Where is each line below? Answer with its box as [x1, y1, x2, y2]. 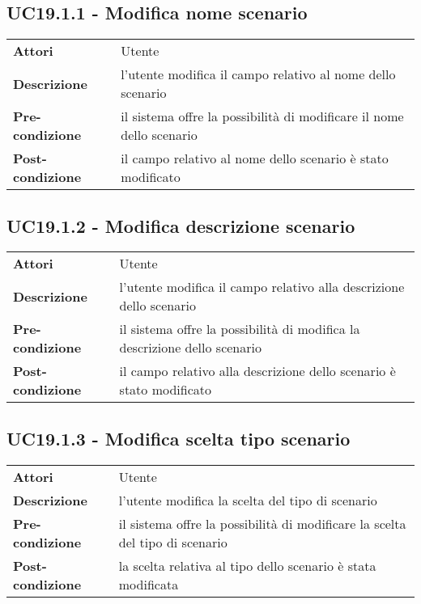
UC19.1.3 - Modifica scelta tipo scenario [6, 425, 351, 450]
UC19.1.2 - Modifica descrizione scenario [6, 213, 355, 238]
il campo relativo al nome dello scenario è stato [121, 149, 389, 168]
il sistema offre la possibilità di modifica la [119, 319, 360, 339]
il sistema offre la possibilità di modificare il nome [121, 107, 404, 126]
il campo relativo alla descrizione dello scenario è [119, 361, 396, 381]
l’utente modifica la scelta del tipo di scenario [118, 490, 377, 509]
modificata [118, 574, 179, 593]
